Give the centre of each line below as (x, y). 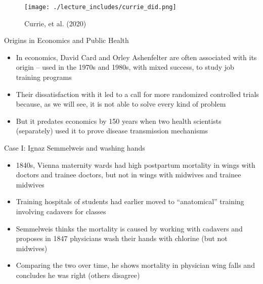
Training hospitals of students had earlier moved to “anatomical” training (130, 201)
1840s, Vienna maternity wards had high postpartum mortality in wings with (136, 164)
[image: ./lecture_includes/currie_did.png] (100, 7)
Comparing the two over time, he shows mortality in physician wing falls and (135, 265)
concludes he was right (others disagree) (78, 275)
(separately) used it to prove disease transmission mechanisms (112, 131)
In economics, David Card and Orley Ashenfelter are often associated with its (136, 57)
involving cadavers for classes (61, 211)
